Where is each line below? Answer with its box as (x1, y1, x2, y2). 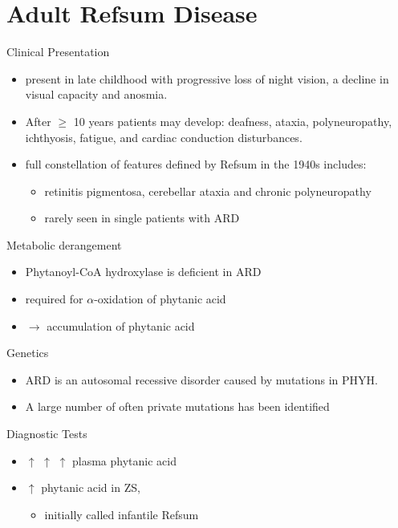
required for (25, 290, 83, 307)
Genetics (6, 344, 49, 361)
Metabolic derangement (6, 236, 122, 253)
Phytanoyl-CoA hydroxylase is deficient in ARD (25, 263, 262, 280)
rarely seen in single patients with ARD (44, 209, 240, 226)
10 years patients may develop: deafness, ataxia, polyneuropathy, (73, 112, 392, 129)
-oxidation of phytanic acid (94, 290, 226, 307)
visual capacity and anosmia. (25, 86, 168, 103)
